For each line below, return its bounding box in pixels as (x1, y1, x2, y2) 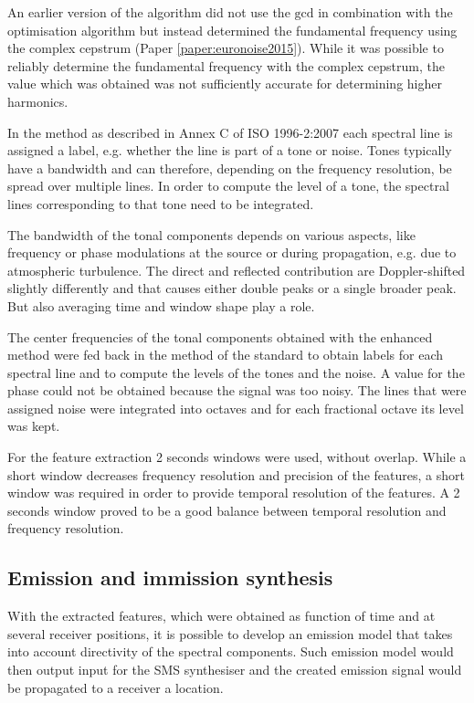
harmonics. (7, 91, 68, 110)
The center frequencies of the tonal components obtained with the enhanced (7, 327, 433, 346)
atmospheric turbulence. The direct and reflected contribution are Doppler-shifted (7, 260, 466, 279)
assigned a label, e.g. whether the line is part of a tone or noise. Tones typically (7, 141, 452, 160)
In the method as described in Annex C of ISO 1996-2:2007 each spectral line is (7, 122, 453, 142)
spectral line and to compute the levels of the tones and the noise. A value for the (7, 362, 465, 382)
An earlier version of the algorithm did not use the (7, 3, 290, 21)
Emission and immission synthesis (7, 563, 333, 592)
